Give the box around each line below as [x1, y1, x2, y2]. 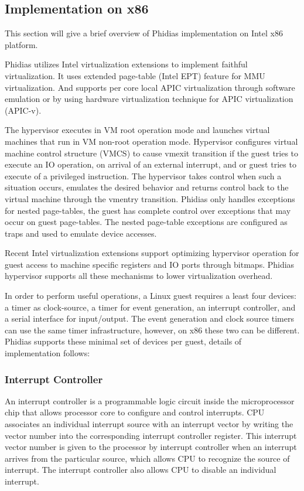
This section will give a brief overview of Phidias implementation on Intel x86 [5, 27, 283, 39]
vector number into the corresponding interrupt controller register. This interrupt [5, 429, 297, 441]
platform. [5, 38, 38, 50]
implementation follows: [5, 347, 90, 359]
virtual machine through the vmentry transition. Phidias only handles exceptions [5, 192, 295, 204]
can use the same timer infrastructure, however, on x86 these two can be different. [5, 323, 300, 336]
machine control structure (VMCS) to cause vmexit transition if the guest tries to [5, 146, 299, 159]
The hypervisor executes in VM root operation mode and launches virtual [5, 124, 270, 136]
